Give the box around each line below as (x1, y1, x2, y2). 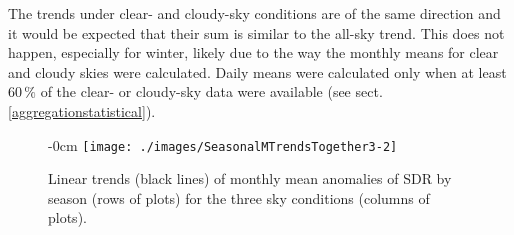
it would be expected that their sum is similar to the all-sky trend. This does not (8, 22, 505, 43)
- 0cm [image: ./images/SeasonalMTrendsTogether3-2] (48, 134, 398, 155)
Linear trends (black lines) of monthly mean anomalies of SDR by (48, 168, 452, 189)
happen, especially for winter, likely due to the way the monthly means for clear (8, 42, 499, 63)
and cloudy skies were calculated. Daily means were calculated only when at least (8, 61, 507, 82)
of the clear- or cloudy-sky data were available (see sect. (40, 81, 383, 102)
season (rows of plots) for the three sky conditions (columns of (48, 187, 430, 208)
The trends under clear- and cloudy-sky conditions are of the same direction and (8, 3, 501, 23)
